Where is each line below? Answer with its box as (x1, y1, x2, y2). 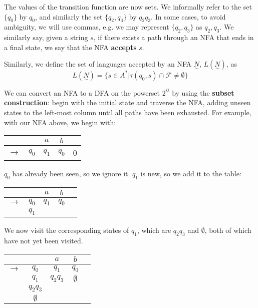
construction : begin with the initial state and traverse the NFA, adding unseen (4, 97, 251, 108)
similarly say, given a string (4, 32, 88, 43)
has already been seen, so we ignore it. (12, 168, 130, 179)
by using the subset (172, 87, 234, 98)
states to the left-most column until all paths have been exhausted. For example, (4, 107, 251, 118)
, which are (137, 225, 171, 235)
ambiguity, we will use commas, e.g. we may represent (4, 22, 169, 32)
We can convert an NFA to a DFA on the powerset (4, 87, 160, 98)
